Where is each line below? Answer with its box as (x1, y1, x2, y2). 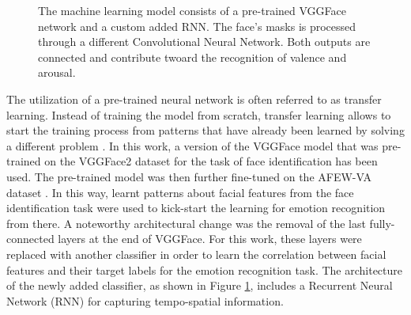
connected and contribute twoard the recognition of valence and (38, 48, 347, 65)
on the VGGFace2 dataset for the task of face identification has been (44, 153, 378, 169)
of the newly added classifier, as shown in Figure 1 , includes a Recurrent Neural (6, 277, 393, 294)
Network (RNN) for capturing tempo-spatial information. (6, 292, 284, 309)
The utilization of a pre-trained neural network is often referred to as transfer (6, 90, 382, 107)
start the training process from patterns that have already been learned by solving (6, 122, 405, 139)
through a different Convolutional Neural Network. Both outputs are (38, 33, 371, 50)
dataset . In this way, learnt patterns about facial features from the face (6, 184, 354, 200)
